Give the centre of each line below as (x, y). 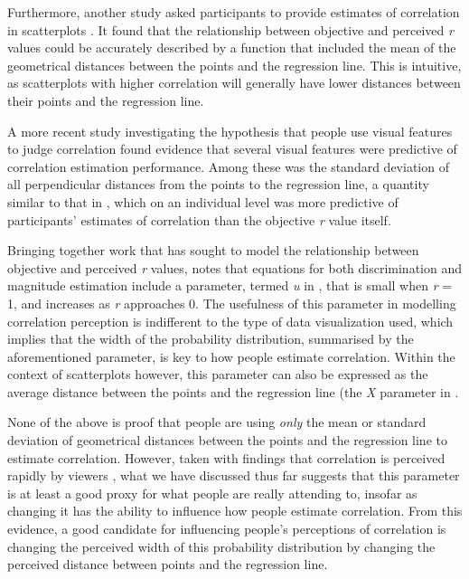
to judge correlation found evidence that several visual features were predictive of (232, 149)
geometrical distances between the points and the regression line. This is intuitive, (234, 65)
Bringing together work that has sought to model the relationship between (213, 250)
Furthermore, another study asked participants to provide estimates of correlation (234, 12)
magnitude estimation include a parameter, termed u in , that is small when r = (230, 285)
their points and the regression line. (106, 100)
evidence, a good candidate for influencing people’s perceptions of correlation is (227, 529)
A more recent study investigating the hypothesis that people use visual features (230, 131)
